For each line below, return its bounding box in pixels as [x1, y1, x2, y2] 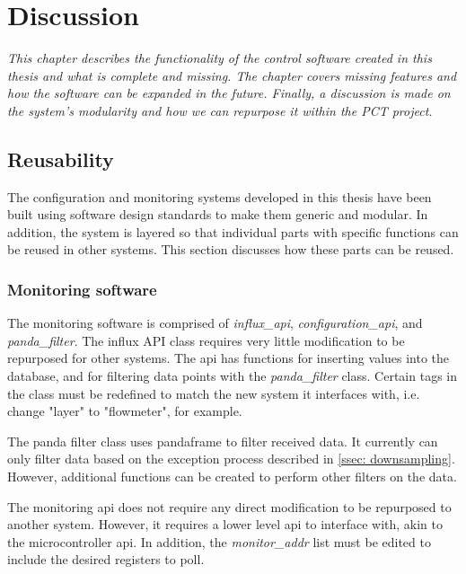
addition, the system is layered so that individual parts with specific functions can [7, 222, 459, 241]
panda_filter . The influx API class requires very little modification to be [7, 331, 405, 349]
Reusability [7, 145, 114, 172]
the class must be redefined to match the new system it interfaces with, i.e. [7, 384, 420, 402]
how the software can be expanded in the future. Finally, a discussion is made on [7, 84, 451, 102]
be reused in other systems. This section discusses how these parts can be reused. [7, 240, 454, 259]
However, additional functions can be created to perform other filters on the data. [7, 467, 457, 486]
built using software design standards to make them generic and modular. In [7, 205, 428, 224]
